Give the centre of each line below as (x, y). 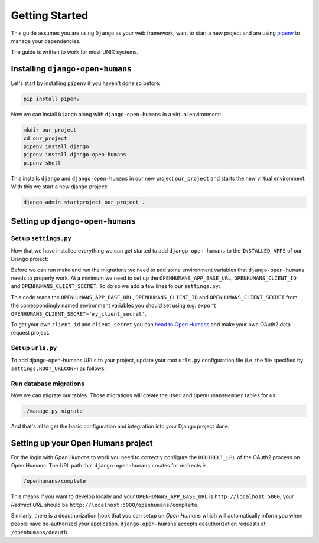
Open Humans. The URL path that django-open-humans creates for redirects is (109, 466)
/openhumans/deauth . (40, 532)
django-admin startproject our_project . (84, 202)
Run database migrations (48, 384)
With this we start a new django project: (59, 187)
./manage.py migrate (53, 411)
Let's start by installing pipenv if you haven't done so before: (86, 83)
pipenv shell (42, 163)
